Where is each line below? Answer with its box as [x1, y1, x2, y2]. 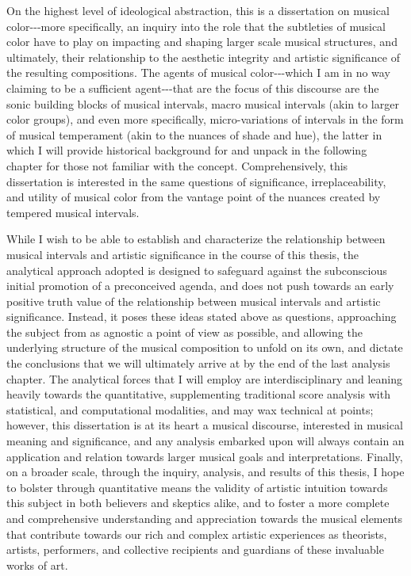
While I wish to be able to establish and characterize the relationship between [6, 231, 386, 247]
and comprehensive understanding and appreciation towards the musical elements [6, 510, 403, 526]
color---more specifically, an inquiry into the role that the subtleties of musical [6, 17, 386, 34]
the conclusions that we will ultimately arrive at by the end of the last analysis [6, 355, 390, 372]
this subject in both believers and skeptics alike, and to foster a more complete [6, 494, 390, 511]
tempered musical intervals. [6, 204, 140, 220]
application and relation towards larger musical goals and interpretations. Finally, [6, 448, 403, 464]
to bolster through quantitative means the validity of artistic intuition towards [6, 479, 388, 495]
